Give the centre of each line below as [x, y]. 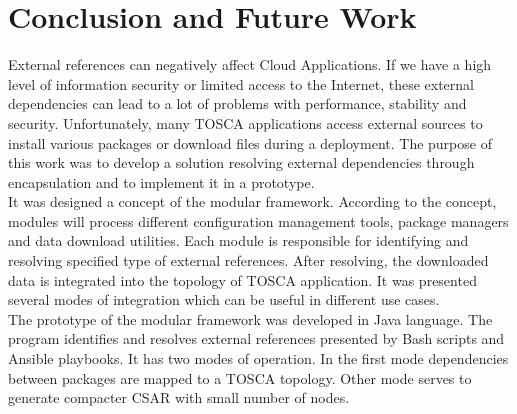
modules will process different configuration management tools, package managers [258, 220]
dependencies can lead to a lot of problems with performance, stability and [237, 103]
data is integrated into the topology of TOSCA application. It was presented [242, 279]
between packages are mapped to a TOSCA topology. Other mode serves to [240, 377]
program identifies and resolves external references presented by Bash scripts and [256, 338]
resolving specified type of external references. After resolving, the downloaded [248, 260]
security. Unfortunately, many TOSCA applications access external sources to [245, 122]
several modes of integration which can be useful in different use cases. [224, 299]
